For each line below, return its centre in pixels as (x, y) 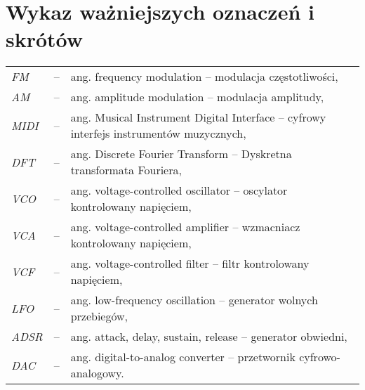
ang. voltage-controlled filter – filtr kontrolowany (190, 264)
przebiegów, (99, 316)
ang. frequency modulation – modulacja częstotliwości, (204, 77)
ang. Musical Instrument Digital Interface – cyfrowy (198, 117)
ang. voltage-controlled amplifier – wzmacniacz (185, 227)
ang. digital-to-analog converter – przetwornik (183, 357)
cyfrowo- (320, 357)
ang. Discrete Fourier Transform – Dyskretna (181, 154)
